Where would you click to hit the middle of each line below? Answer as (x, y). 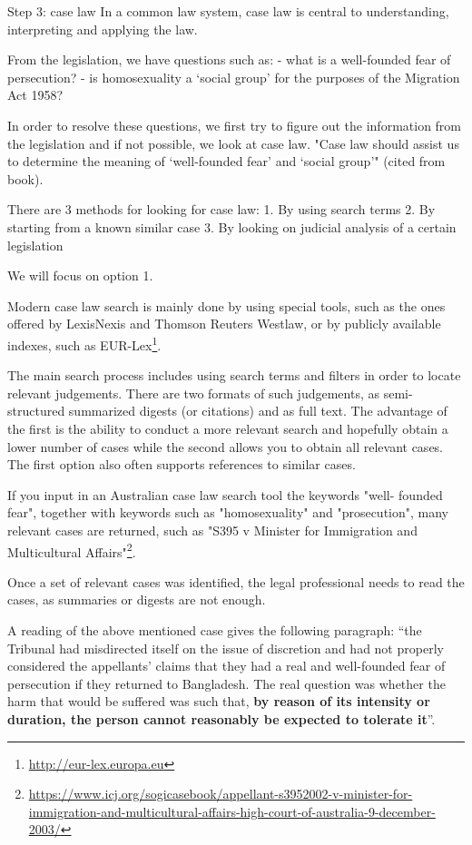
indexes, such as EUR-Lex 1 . (84, 343)
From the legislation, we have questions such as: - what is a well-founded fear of (229, 59)
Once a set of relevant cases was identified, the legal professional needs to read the (236, 581)
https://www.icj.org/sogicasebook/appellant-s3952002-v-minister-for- (221, 794)
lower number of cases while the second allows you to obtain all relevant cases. (226, 446)
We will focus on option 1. (80, 275)
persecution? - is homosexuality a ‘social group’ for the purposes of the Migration (234, 77)
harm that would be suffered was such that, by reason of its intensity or (219, 701)
